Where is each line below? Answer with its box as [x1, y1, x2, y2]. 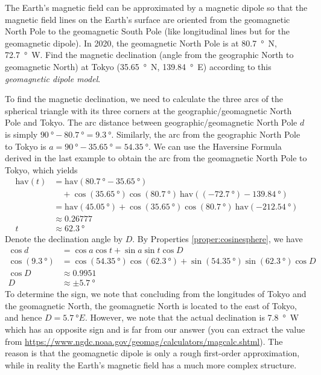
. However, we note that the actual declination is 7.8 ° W [84, 311, 299, 324]
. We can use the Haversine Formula [148, 139, 282, 152]
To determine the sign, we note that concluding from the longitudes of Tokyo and [5, 287, 307, 300]
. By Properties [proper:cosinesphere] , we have [132, 232, 303, 245]
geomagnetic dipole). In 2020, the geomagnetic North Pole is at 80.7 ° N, [5, 36, 277, 49]
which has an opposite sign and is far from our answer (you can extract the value [5, 322, 305, 335]
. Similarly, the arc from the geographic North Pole [111, 127, 300, 140]
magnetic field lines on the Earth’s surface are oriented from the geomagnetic [5, 13, 290, 25]
